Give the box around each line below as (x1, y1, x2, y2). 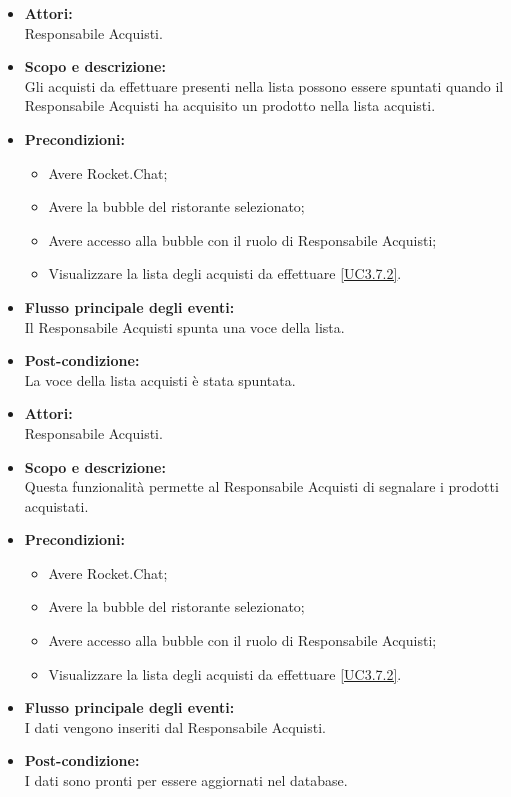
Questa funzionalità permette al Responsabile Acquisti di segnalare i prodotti (24, 476, 499, 497)
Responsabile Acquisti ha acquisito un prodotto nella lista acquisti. (24, 95, 436, 116)
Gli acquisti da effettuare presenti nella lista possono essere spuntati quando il (24, 75, 504, 96)
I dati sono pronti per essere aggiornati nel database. (24, 770, 348, 791)
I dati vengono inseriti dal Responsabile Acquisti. (24, 716, 326, 737)
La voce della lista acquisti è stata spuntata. (24, 369, 296, 390)
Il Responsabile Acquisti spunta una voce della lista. (24, 316, 345, 337)
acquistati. (24, 495, 89, 516)
